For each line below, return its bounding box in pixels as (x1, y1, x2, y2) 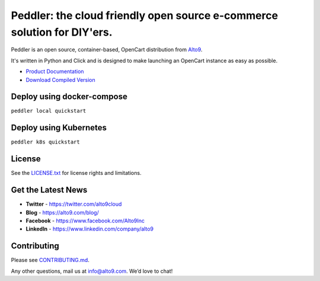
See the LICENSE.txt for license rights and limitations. (11, 170, 142, 177)
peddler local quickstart (11, 107, 87, 114)
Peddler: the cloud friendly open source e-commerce (11, 9, 279, 22)
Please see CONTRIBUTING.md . (11, 257, 90, 264)
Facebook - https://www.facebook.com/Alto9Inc (25, 217, 145, 224)
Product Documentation (25, 68, 84, 75)
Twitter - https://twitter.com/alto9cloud (25, 200, 122, 207)
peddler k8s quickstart (11, 139, 80, 145)
